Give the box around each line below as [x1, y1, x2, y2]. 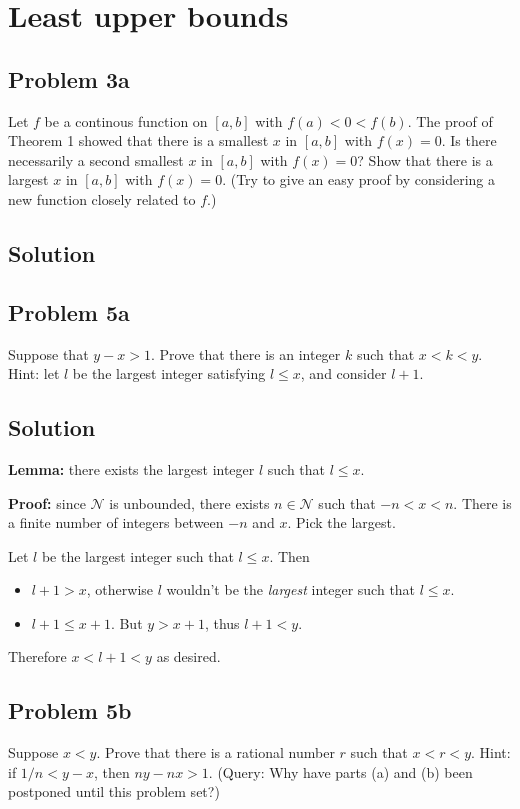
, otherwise [86, 579, 154, 600]
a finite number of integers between [8, 512, 224, 533]
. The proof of [407, 110, 493, 131]
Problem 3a [8, 63, 130, 94]
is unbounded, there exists [109, 492, 270, 513]
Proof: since [8, 492, 86, 513]
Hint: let [8, 363, 60, 384]
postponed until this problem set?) [8, 781, 220, 802]
